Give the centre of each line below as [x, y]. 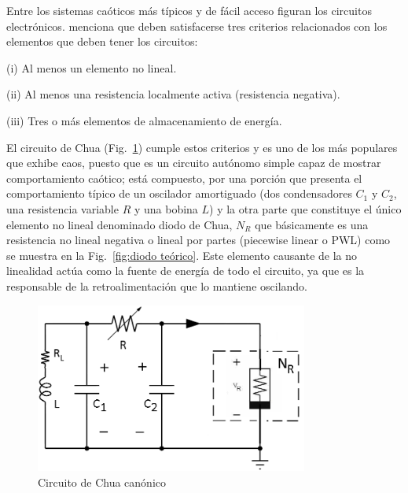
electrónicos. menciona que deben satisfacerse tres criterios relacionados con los [197, 26]
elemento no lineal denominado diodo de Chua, [119, 224]
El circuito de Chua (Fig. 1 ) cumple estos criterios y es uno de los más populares [202, 147]
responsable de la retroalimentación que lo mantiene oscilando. [157, 285]
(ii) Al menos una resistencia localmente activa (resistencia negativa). [173, 94]
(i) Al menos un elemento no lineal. [92, 67]
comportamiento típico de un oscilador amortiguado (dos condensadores [179, 193]
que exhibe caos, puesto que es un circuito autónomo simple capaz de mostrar [194, 163]
